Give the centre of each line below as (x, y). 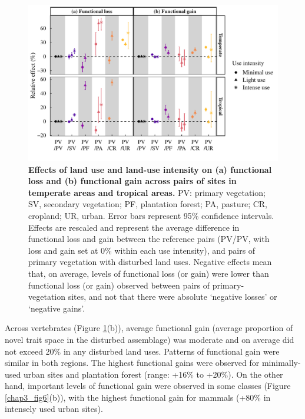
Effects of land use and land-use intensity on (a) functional (150, 169)
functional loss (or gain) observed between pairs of (119, 285)
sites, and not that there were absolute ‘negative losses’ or (173, 297)
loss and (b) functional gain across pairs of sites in (132, 181)
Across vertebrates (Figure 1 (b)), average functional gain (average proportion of (149, 328)
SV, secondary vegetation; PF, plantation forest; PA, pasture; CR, (148, 204)
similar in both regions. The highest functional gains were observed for (132, 363)
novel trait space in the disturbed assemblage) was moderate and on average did (150, 339)
